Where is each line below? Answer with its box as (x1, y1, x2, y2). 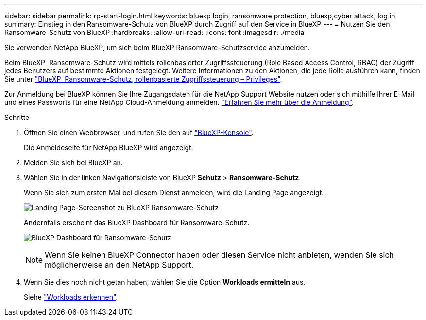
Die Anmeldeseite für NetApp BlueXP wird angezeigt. (24, 143, 193, 152)
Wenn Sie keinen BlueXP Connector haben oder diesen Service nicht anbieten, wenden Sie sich (45, 250, 394, 260)
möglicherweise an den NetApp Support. (45, 260, 194, 269)
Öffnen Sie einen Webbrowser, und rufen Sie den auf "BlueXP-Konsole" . (24, 128, 254, 136)
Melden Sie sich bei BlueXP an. (24, 158, 123, 167)
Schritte (4, 113, 30, 121)
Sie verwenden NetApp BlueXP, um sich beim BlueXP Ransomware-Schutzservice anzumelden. (4, 43, 310, 51)
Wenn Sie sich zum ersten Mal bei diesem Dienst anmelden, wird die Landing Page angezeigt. (24, 188, 324, 197)
